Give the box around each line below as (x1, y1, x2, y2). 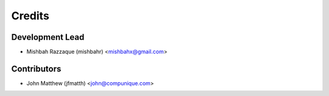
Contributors (11, 63, 62, 74)
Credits (11, 9, 50, 22)
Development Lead (11, 32, 85, 42)
